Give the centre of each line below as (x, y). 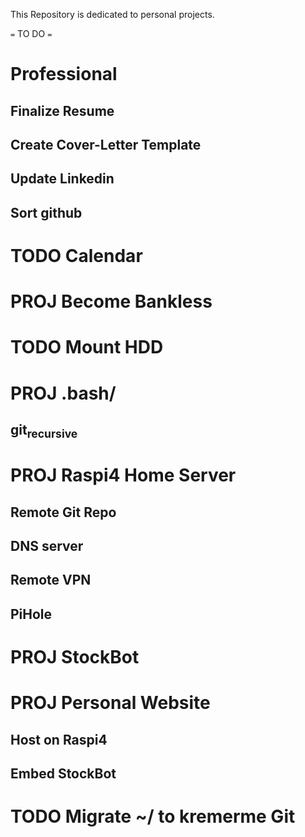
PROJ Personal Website (110, 703)
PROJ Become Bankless (111, 301)
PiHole (31, 614)
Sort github (46, 212)
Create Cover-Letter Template (106, 144)
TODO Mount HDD (87, 347)
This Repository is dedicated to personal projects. (112, 14)
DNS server (47, 546)
